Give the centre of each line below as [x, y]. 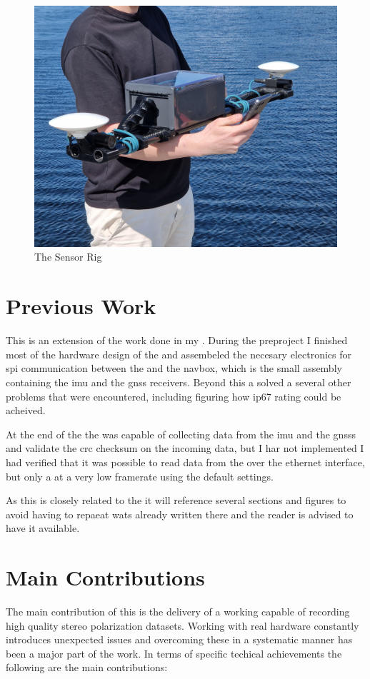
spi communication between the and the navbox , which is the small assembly [174, 368]
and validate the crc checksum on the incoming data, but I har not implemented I [185, 448]
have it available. [43, 528]
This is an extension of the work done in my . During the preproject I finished [177, 340]
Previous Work [81, 306]
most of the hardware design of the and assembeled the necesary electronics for [179, 354]
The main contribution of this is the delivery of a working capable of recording [178, 612]
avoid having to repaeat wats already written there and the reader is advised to [180, 514]
